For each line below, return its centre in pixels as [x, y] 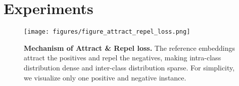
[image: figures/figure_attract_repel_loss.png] [107, 32]
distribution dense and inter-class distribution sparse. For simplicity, [129, 67]
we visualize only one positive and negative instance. [105, 77]
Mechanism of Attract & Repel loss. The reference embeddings [129, 48]
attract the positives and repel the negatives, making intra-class [123, 58]
